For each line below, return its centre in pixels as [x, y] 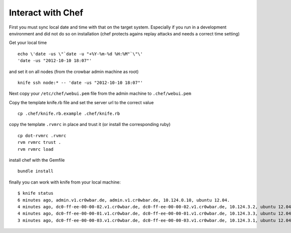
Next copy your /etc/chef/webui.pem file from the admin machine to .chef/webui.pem [100, 93]
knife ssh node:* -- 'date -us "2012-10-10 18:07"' [80, 83]
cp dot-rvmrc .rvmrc [42, 135]
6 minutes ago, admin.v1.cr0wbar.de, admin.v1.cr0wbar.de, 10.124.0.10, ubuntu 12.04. [124, 200]
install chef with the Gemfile [37, 160]
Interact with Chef [46, 13]
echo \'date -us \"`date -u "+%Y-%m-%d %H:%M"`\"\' [80, 54]
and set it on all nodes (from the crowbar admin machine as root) [74, 71]
